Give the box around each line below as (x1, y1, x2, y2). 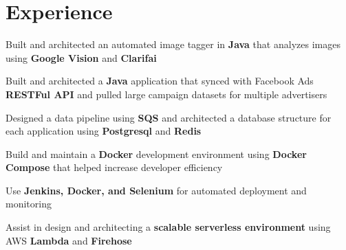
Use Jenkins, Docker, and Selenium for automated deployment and (6, 183, 307, 197)
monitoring (6, 196, 52, 211)
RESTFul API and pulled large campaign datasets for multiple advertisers (6, 87, 327, 101)
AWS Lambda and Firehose (6, 233, 132, 247)
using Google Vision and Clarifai (6, 50, 157, 65)
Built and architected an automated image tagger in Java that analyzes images (6, 37, 340, 52)
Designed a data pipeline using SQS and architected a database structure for (6, 110, 332, 124)
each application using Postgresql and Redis (6, 124, 202, 138)
